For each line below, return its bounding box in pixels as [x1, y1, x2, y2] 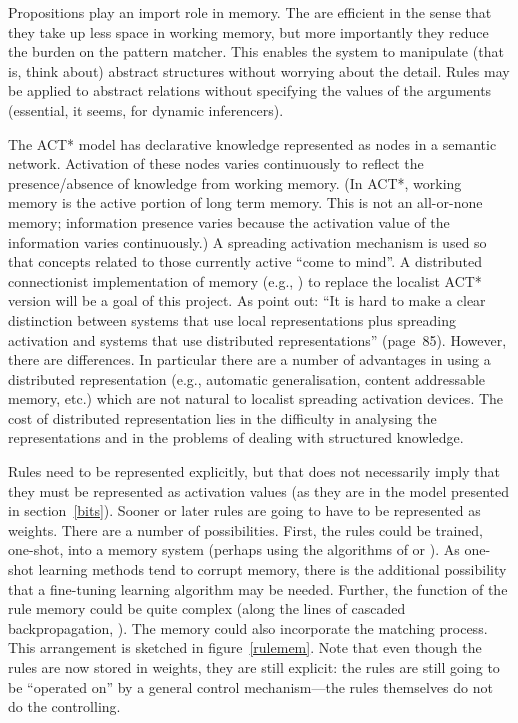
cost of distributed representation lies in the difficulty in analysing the [8, 407, 437, 428]
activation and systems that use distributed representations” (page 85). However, [8, 329, 507, 350]
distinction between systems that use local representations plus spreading [8, 309, 457, 330]
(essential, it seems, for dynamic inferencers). [8, 99, 284, 120]
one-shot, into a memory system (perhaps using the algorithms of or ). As [8, 539, 460, 560]
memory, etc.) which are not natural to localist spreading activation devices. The [8, 388, 504, 409]
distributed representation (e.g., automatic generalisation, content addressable [8, 368, 485, 389]
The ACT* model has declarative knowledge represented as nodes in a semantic [8, 133, 497, 154]
